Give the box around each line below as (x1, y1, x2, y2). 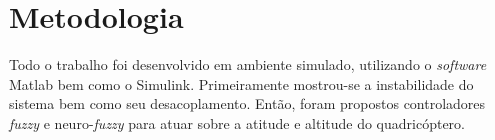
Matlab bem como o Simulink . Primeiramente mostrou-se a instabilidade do (9, 73, 474, 94)
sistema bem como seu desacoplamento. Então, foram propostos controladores (9, 93, 486, 114)
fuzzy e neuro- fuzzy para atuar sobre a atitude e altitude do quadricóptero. (9, 112, 466, 133)
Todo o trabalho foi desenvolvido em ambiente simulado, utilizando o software (9, 54, 487, 75)
